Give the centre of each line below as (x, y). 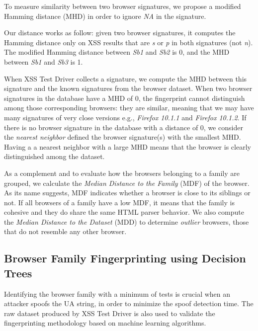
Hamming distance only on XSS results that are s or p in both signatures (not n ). (129, 42)
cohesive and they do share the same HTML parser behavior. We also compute (124, 212)
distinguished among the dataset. (54, 156)
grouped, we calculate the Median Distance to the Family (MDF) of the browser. (127, 183)
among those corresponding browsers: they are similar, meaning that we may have (129, 108)
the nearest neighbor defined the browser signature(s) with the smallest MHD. (123, 137)
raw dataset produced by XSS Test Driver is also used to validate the (110, 313)
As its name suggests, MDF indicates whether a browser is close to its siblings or (127, 193)
